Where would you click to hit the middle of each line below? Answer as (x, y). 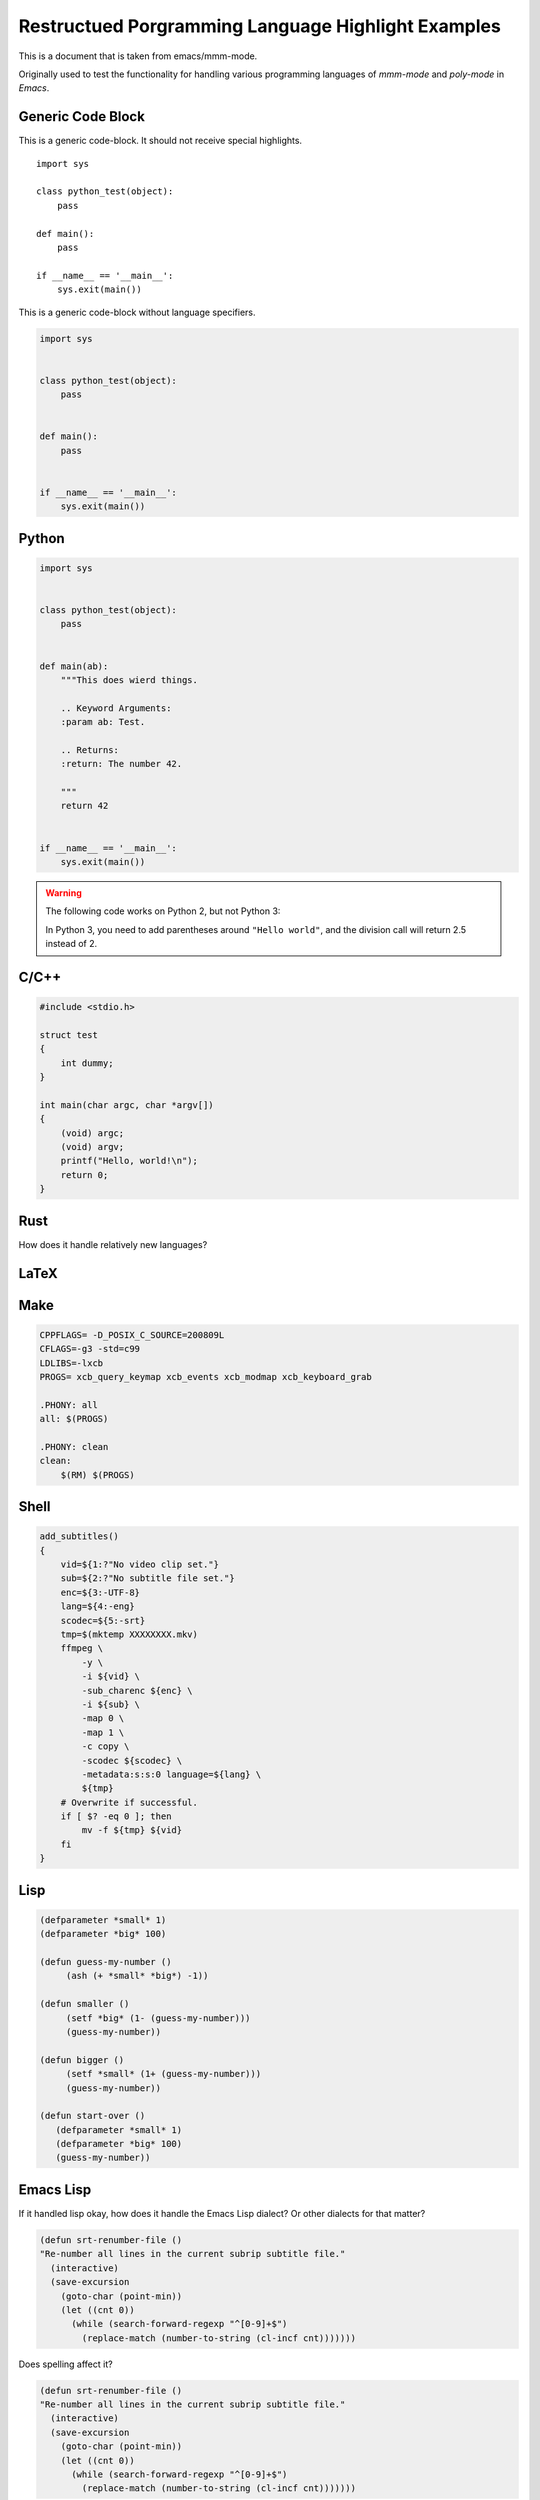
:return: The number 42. (121, 764)
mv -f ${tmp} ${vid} (132, 1830)
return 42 (84, 806)
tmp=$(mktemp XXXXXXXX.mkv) (129, 1634)
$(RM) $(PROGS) (97, 1474)
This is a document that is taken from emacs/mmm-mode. (138, 56)
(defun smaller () (84, 2004)
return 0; (84, 1174)
